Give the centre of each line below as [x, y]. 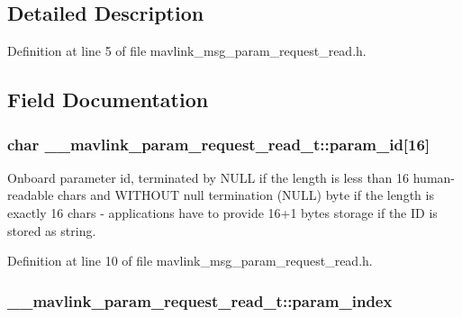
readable [31, 195]
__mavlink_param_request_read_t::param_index [200, 300]
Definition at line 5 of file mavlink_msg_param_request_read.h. [187, 51]
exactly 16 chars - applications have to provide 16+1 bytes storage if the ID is [222, 212]
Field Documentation [108, 100]
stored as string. [52, 230]
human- [434, 177]
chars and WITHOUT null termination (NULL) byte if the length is [246, 195]
